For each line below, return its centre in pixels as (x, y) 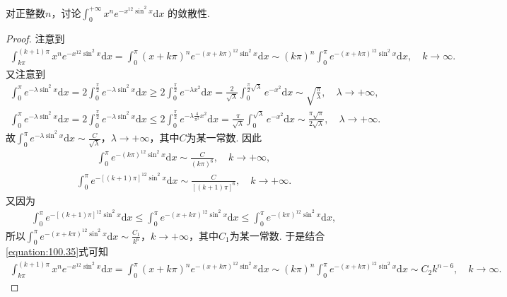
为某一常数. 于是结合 (277, 235)
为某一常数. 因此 (224, 138)
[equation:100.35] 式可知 (57, 251)
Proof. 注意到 (35, 39)
